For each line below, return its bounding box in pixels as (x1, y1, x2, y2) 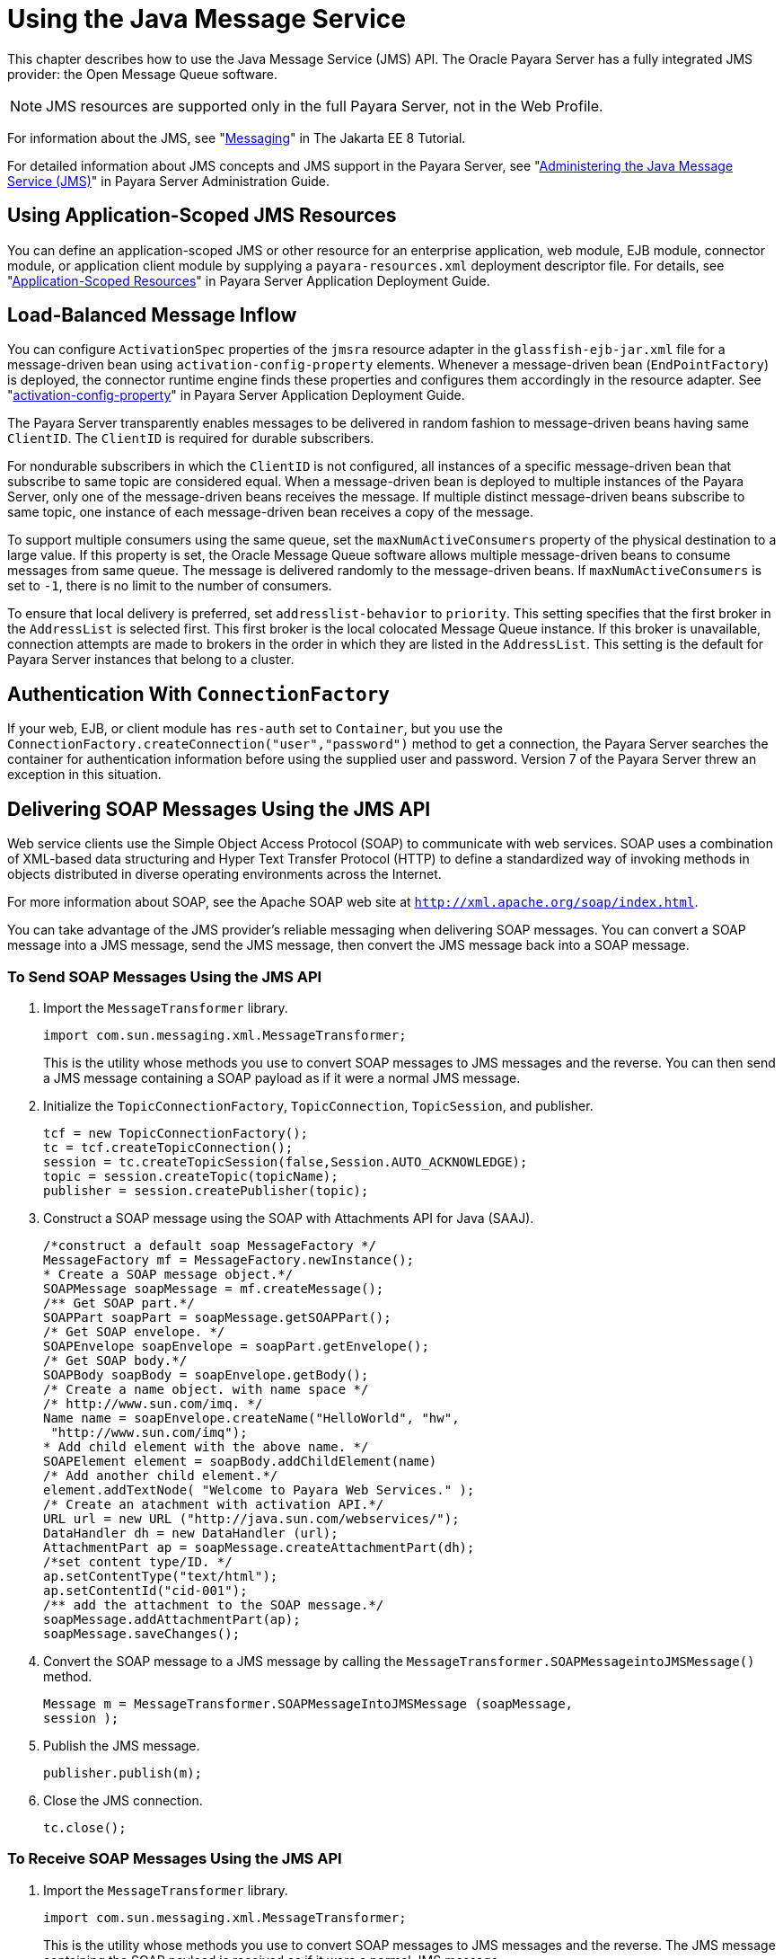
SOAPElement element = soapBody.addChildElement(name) (43, 1453, 437, 1468)
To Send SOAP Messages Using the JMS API (7, 967, 322, 986)
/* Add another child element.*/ (43, 1467, 278, 1483)
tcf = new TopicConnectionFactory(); (43, 1125, 309, 1140)
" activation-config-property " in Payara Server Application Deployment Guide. (7, 387, 465, 403)
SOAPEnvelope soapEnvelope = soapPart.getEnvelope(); (43, 1338, 429, 1353)
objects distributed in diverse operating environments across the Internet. (7, 866, 442, 882)
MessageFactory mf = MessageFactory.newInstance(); (43, 1252, 415, 1267)
